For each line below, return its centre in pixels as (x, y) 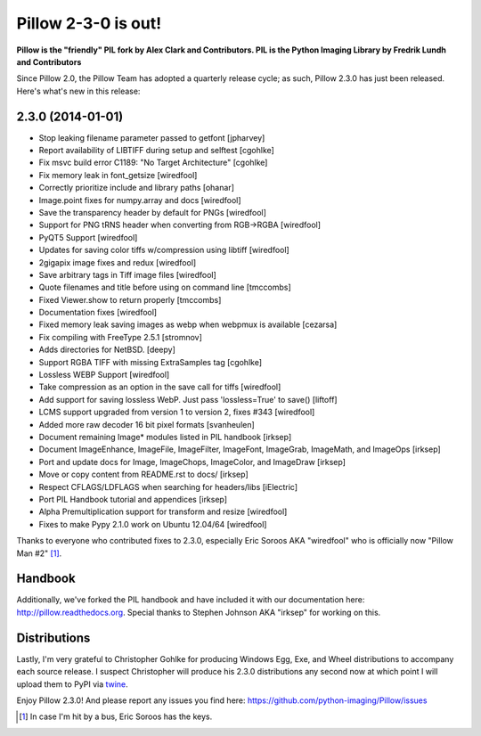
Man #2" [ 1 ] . (39, 553)
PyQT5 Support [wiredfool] (88, 237)
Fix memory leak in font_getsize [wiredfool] (118, 175)
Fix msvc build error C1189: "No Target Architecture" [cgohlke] (153, 163)
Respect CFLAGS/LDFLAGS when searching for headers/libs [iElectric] (168, 487)
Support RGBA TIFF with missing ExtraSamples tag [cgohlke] (151, 362)
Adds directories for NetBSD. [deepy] (107, 350)
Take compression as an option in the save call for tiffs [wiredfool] (160, 387)
